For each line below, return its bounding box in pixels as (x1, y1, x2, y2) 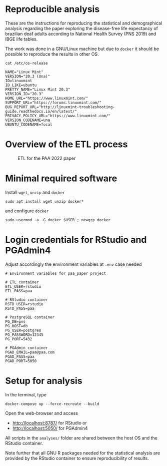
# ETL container (5, 279, 39, 285)
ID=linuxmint (5, 78, 32, 83)
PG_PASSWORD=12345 (5, 332, 43, 337)
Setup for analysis (5, 375, 82, 386)
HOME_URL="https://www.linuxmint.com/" (5, 96, 88, 101)
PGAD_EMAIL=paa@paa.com (5, 349, 55, 355)
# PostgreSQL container (5, 314, 55, 320)
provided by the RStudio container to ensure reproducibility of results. (5, 455, 149, 461)
